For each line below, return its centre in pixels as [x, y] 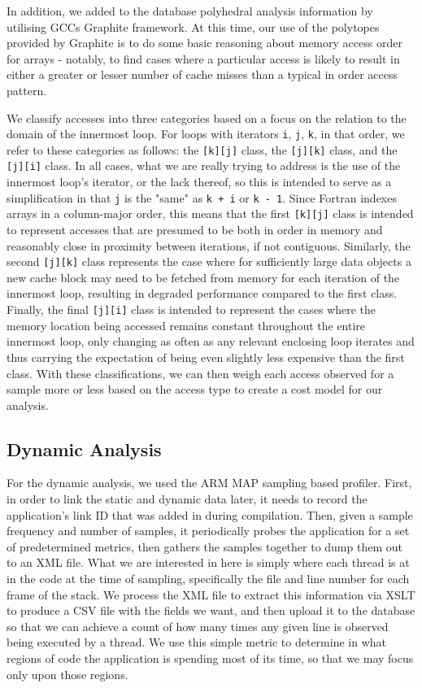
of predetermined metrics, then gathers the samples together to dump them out [204, 546]
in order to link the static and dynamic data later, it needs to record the [187, 499]
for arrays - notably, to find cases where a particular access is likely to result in [203, 58]
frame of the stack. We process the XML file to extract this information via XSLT [211, 594]
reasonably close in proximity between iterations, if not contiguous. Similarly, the [209, 245]
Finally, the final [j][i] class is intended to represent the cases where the [191, 309]
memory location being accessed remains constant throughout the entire [186, 325]
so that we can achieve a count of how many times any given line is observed [198, 626]
